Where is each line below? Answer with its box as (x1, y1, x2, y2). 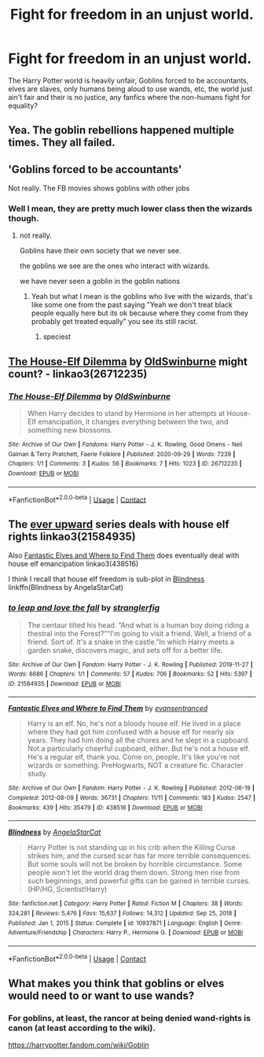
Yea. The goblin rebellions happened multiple (8, 123, 234, 137)
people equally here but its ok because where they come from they (31, 308, 249, 318)
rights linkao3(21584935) (8, 529, 136, 543)
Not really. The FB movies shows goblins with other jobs (8, 183, 190, 193)
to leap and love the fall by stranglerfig (8, 602, 160, 613)
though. (8, 213, 39, 224)
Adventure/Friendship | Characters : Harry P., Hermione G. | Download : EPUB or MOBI (8, 929, 244, 937)
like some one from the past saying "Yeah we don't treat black (31, 300, 233, 310)
